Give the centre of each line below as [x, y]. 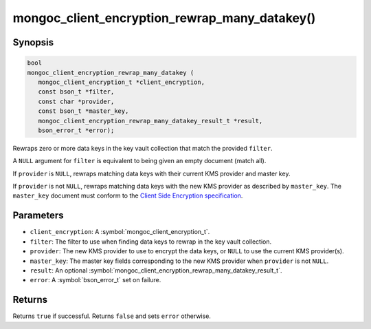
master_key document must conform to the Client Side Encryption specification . [128, 195]
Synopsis [33, 42]
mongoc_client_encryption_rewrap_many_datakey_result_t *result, [150, 121]
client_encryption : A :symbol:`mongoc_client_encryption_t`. [120, 232]
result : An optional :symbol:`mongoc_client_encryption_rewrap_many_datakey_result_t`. [156, 270]
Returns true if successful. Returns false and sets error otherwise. [112, 316]
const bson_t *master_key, [83, 111]
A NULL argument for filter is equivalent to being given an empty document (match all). [139, 161]
